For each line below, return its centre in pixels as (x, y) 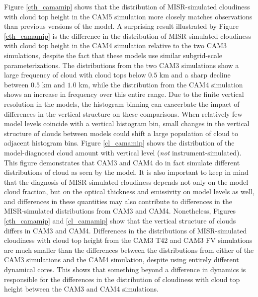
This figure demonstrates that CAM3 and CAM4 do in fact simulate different (122, 162)
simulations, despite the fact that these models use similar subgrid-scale (113, 55)
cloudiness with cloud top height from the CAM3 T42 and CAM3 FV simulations (128, 240)
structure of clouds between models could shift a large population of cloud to (121, 133)
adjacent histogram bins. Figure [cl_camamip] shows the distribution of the (119, 143)
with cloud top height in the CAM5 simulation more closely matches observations (128, 16)
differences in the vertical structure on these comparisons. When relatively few (123, 113)
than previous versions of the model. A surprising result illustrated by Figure (121, 26)
